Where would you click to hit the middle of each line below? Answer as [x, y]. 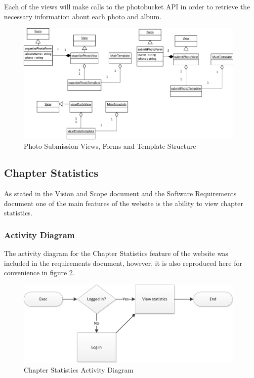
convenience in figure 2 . [39, 273]
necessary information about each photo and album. [83, 16]
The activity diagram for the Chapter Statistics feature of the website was [116, 253]
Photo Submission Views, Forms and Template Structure [110, 146]
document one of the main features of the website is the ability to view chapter [124, 203]
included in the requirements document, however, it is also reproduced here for [123, 263]
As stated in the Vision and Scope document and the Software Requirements [120, 193]
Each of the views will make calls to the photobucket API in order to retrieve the [127, 6]
